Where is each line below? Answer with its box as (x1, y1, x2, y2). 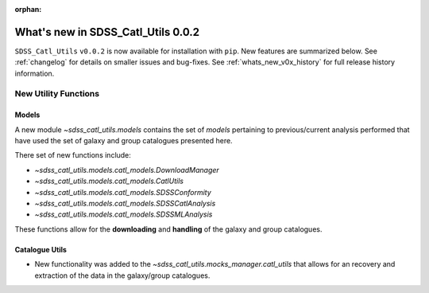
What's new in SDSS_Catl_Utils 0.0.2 (14, 25, 200, 39)
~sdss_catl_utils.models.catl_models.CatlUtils (34, 176, 184, 186)
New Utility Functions (14, 88, 99, 100)
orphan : (14, 5, 42, 14)
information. (14, 68, 55, 78)
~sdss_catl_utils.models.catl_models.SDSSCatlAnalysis (34, 198, 216, 208)
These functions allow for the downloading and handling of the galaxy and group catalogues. (14, 224, 323, 234)
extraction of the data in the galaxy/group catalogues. (34, 271, 211, 280)
